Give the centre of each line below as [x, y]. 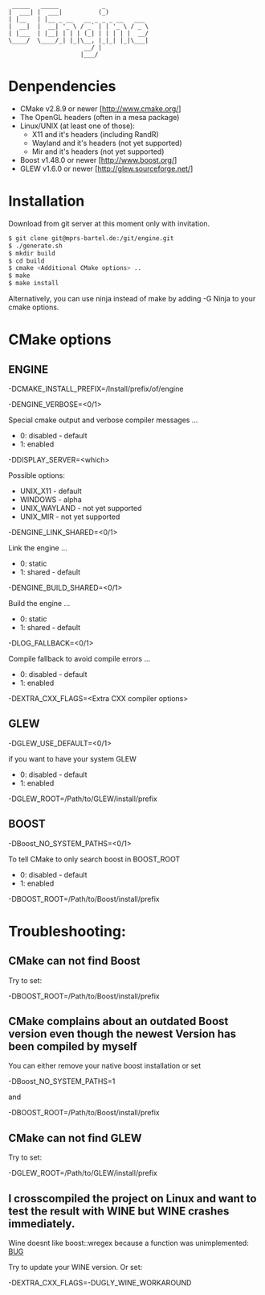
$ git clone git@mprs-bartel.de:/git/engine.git [91, 238]
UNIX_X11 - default [51, 491]
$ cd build [26, 261]
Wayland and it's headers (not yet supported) [107, 143]
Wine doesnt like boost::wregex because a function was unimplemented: [128, 1243]
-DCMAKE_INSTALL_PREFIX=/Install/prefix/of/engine [96, 389]
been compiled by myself [73, 1046]
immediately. [42, 1224]
